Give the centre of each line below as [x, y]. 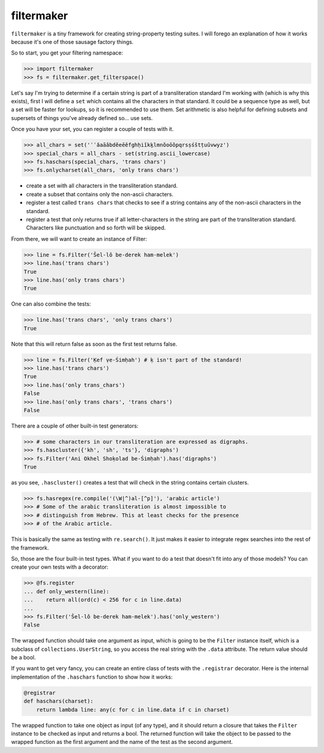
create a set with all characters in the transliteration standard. [102, 186]
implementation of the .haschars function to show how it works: [92, 677]
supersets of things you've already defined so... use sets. [82, 118]
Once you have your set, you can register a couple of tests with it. [92, 129]
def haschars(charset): [59, 701]
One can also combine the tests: [51, 304]
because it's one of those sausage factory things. [72, 41]
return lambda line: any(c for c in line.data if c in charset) [133, 709]
